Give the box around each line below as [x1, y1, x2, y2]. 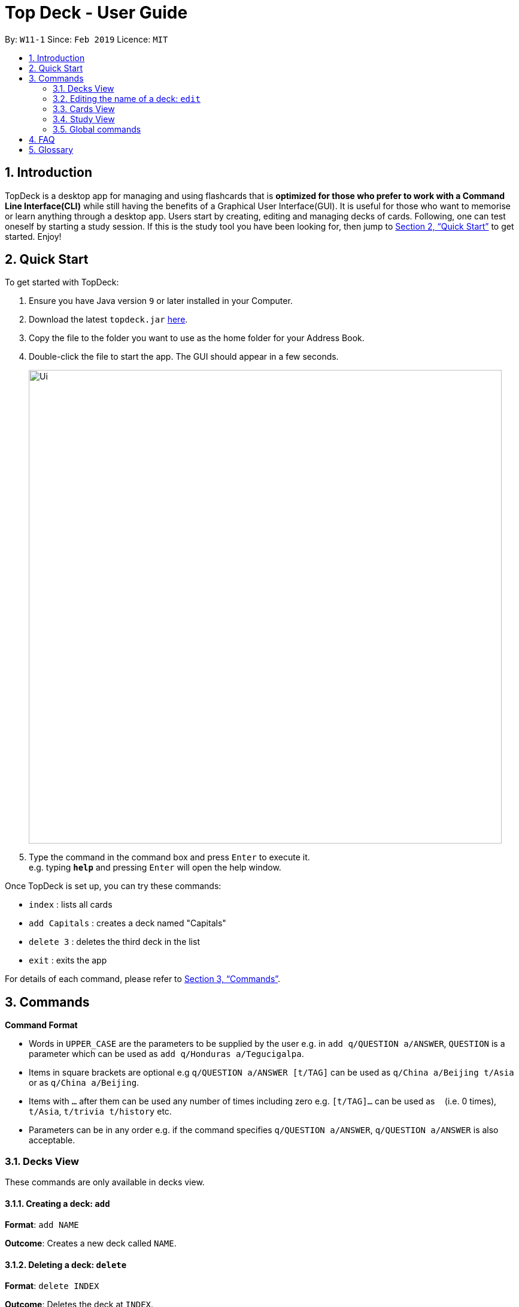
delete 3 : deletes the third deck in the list [29, 936, 200, 947]
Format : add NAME [5, 1219, 79, 1230]
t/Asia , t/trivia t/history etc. [29, 1106, 172, 1117]
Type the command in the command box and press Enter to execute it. [29, 852, 310, 863]
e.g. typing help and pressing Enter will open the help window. [29, 862, 281, 873]
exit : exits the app [29, 955, 107, 966]
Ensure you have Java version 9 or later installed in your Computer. [29, 296, 293, 306]
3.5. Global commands [53, 124, 141, 134]
